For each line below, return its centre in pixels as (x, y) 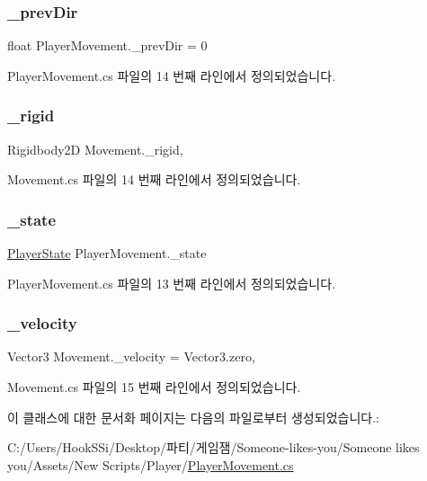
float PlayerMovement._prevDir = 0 (107, 45)
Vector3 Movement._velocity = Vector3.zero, (131, 356)
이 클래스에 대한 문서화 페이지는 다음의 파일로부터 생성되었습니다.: (193, 417)
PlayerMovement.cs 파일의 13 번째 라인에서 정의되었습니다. (172, 283)
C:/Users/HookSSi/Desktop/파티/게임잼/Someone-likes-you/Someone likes (213, 447)
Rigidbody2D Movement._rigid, (95, 149)
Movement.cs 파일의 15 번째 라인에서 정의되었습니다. (154, 387)
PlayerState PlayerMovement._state (107, 253)
